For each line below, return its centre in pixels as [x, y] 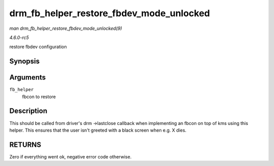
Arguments [28, 78]
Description [28, 111]
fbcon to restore [39, 97]
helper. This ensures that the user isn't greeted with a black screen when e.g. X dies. [98, 130]
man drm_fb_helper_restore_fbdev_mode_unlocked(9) [66, 28]
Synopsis [25, 61]
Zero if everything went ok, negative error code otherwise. [71, 156]
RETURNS [25, 144]
